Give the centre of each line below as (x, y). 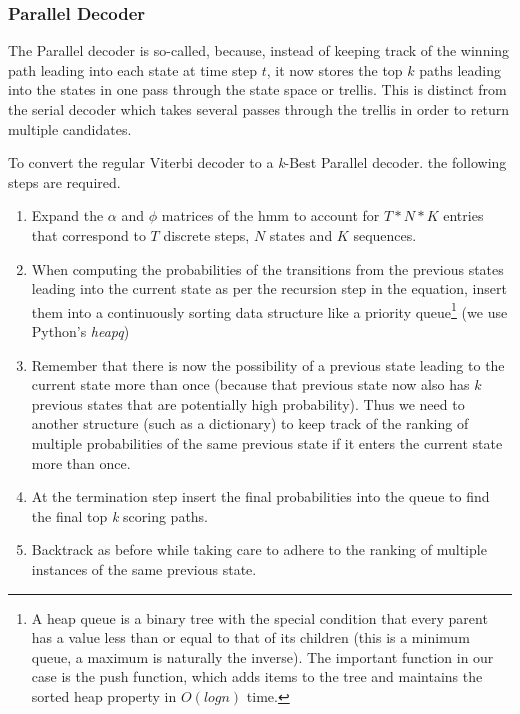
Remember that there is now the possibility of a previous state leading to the (268, 364)
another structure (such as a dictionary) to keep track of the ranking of (250, 423)
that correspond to (88, 234)
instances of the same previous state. (144, 568)
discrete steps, (206, 234)
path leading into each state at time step (133, 69)
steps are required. (64, 181)
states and (301, 234)
